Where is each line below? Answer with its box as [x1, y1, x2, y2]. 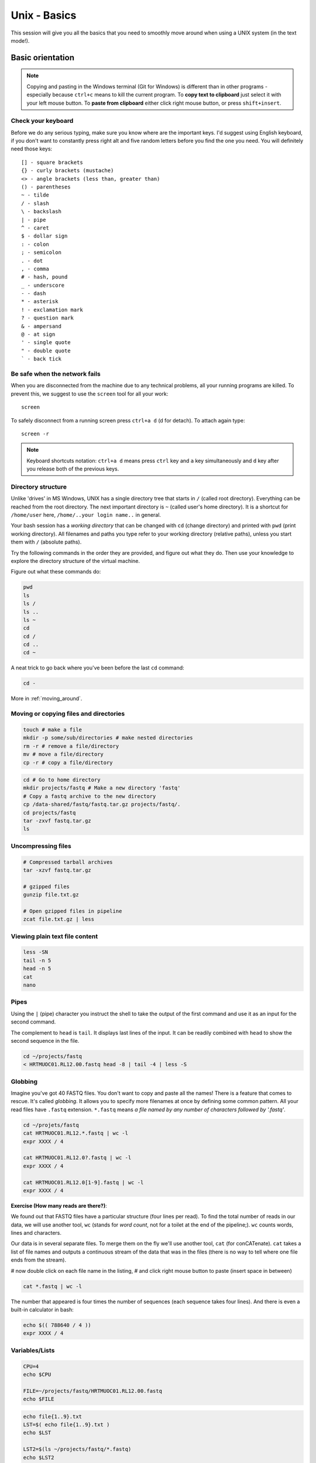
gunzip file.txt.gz [23, 891, 79, 898]
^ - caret [21, 224, 49, 231]
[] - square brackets [21, 159, 83, 166]
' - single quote [21, 339, 71, 346]
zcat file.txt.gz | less [23, 916, 95, 923]
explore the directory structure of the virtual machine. [11, 557, 140, 564]
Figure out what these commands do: [11, 568, 101, 575]
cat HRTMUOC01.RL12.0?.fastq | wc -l [23, 1155, 132, 1161]
